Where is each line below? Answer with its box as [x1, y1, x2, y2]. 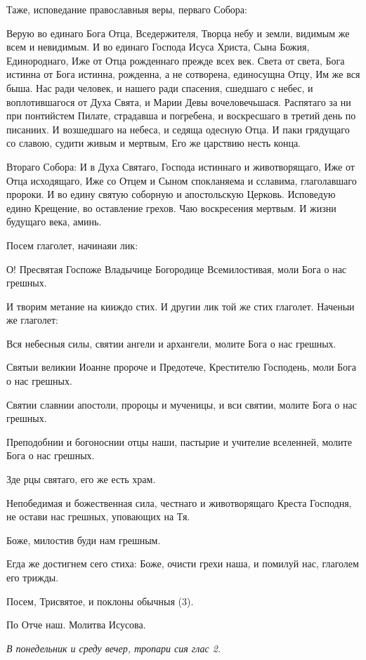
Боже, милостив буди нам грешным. [6, 532, 161, 547]
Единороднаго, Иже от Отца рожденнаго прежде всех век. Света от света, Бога [6, 53, 345, 67]
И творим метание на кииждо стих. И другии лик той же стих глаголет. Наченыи [6, 298, 355, 313]
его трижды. [6, 570, 59, 584]
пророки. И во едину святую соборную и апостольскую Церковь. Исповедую [6, 187, 336, 202]
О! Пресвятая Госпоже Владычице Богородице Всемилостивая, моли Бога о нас [6, 261, 347, 276]
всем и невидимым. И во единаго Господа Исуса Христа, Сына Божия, [6, 39, 310, 54]
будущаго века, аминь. [6, 214, 102, 229]
